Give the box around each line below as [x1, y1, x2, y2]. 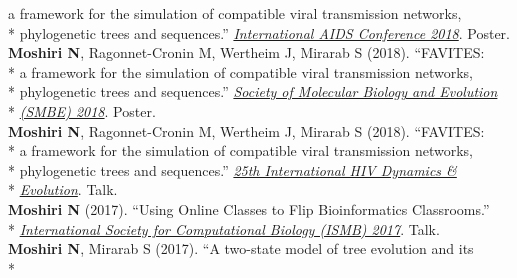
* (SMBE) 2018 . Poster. [8, 100, 156, 121]
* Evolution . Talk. [8, 179, 118, 200]
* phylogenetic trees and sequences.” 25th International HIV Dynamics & [8, 159, 457, 180]
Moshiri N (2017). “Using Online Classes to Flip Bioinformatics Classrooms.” [8, 198, 490, 219]
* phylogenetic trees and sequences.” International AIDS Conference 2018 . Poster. [8, 22, 511, 43]
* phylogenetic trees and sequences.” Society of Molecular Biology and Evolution [8, 81, 498, 102]
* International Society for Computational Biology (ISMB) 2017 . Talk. [8, 218, 440, 239]
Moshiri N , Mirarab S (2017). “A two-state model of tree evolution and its [8, 238, 474, 259]
